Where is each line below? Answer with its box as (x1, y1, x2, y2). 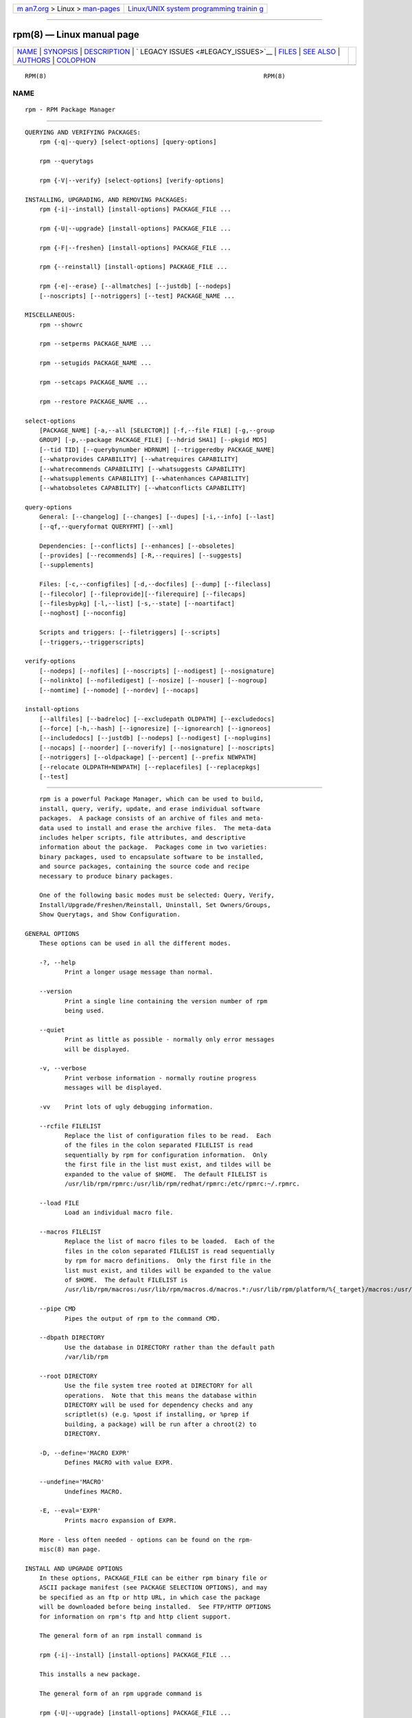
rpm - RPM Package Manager (25, 106, 116, 113)
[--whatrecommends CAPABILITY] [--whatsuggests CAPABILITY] (38, 465, 247, 473)
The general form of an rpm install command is (38, 1632, 203, 1640)
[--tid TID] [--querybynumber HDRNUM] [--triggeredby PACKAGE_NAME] (38, 445, 275, 454)
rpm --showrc (38, 320, 83, 328)
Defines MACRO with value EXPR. (64, 1459, 174, 1466)
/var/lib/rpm (64, 1353, 108, 1361)
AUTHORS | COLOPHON (16, 55, 96, 65)
